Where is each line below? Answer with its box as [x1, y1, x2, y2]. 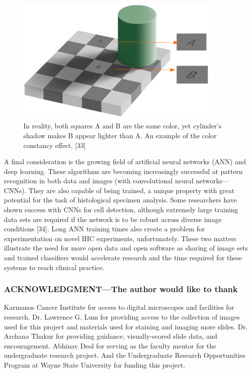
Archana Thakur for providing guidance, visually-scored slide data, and [4, 331, 217, 341]
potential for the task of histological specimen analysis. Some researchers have [4, 195, 237, 205]
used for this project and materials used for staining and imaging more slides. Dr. [4, 321, 248, 331]
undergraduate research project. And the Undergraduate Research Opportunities [4, 350, 246, 360]
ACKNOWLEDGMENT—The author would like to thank [4, 283, 238, 295]
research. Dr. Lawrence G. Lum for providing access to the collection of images [4, 312, 240, 322]
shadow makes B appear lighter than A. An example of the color [23, 130, 217, 140]
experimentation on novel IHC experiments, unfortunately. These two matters [4, 233, 237, 243]
